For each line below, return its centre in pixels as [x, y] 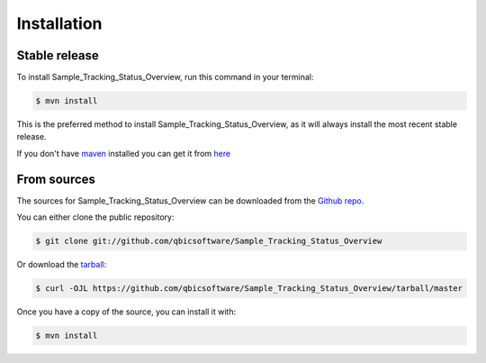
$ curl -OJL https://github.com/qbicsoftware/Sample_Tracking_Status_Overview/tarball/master [249, 289]
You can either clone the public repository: [95, 217]
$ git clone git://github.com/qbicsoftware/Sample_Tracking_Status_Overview [209, 241]
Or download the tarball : [62, 265]
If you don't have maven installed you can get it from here [124, 153]
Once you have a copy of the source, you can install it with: [126, 312]
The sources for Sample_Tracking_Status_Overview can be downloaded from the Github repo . [190, 200]
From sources [56, 179]
